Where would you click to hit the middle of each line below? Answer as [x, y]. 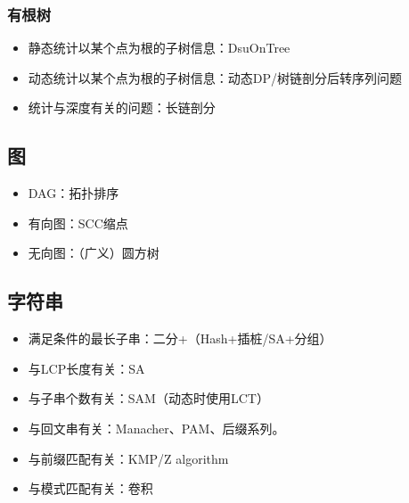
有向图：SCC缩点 [78, 223]
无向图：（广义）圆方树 [94, 253]
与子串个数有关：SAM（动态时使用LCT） [148, 398]
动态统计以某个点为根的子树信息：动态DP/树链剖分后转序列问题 [215, 77]
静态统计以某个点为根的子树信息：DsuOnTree [159, 48]
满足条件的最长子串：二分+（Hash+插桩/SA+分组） [180, 338]
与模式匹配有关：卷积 [90, 488]
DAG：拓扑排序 [74, 193]
